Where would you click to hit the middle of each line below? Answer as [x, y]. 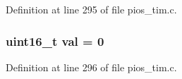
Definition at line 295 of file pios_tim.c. [91, 9]
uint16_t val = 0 [55, 41]
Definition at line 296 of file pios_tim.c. [91, 67]
